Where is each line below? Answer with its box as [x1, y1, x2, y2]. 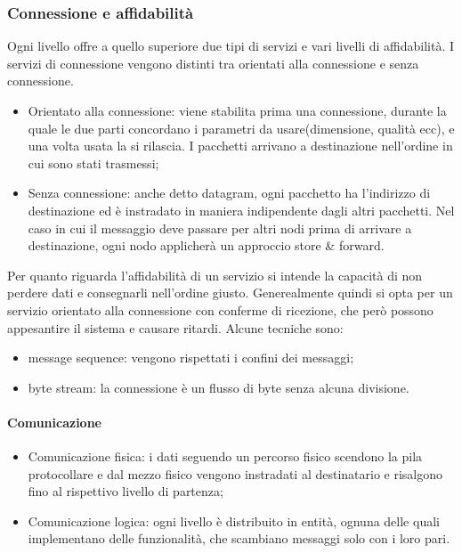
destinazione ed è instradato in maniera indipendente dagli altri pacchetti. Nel [28, 200, 455, 219]
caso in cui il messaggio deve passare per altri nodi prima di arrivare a [28, 218, 412, 237]
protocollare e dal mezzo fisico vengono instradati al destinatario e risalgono [28, 464, 443, 483]
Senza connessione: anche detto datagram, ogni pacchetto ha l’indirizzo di [28, 183, 431, 202]
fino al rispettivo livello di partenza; [28, 482, 223, 500]
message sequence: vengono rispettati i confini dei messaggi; [28, 348, 354, 367]
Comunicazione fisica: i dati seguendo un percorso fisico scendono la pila [28, 447, 423, 466]
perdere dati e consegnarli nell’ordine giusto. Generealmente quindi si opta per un [7, 283, 453, 302]
